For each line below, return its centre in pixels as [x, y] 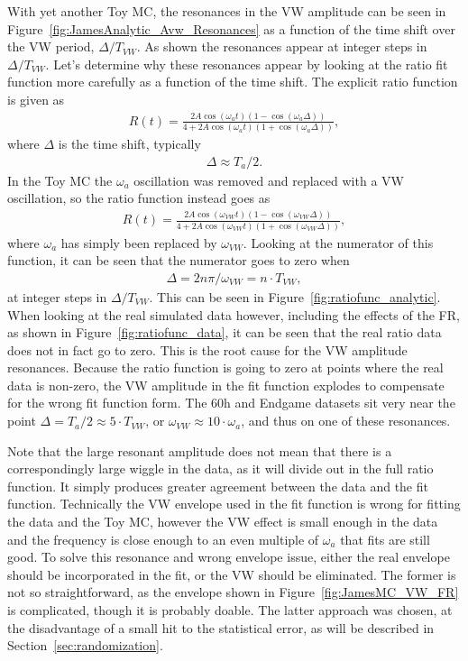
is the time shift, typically [129, 144]
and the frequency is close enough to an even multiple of [163, 539]
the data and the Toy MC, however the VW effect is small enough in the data [223, 522]
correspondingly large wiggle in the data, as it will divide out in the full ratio [220, 468]
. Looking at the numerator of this [338, 242]
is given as [36, 99]
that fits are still [385, 539]
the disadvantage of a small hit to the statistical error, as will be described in [221, 627]
